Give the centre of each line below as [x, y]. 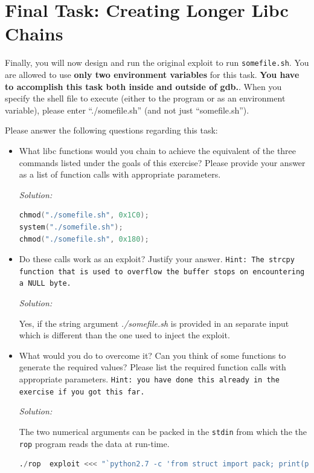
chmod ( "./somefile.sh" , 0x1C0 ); [84, 215]
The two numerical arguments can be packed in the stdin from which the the [163, 431]
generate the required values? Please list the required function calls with [152, 367]
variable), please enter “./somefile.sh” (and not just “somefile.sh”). [127, 110]
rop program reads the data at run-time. [94, 443]
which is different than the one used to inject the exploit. [124, 335]
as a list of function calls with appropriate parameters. [120, 174]
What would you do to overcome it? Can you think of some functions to [152, 355]
